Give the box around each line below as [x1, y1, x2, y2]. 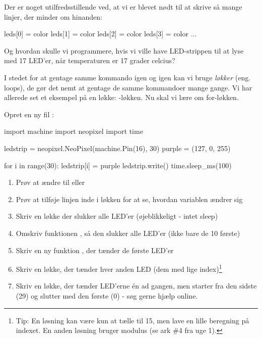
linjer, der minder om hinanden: [4, 11, 102, 22]
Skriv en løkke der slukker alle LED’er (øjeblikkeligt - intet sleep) [16, 211, 218, 221]
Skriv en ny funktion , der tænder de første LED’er [16, 245, 174, 255]
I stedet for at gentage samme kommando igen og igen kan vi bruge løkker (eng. [4, 72, 251, 82]
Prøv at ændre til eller [16, 177, 85, 187]
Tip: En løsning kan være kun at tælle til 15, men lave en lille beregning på [16, 315, 249, 325]
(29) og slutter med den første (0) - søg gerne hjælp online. [16, 290, 198, 301]
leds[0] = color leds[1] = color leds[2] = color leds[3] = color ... [4, 28, 197, 39]
